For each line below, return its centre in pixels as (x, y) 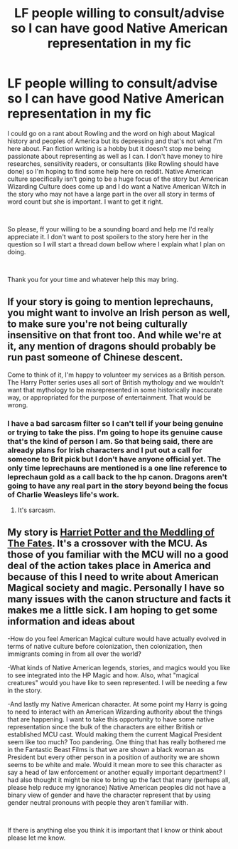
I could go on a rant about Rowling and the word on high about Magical (111, 133)
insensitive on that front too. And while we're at (114, 335)
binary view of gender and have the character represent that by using (109, 795)
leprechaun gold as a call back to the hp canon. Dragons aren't (117, 476)
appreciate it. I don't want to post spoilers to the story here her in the (108, 236)
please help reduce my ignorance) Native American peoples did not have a (117, 787)
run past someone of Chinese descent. (95, 358)
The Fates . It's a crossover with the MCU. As (108, 544)
